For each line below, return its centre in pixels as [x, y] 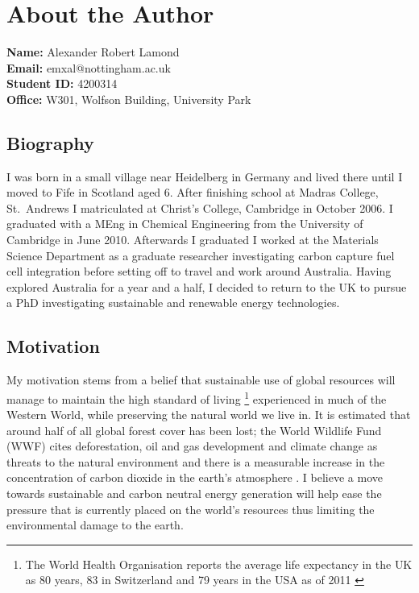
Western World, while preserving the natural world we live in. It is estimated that [209, 415]
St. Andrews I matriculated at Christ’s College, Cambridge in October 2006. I [200, 207]
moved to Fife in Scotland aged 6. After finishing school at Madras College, [193, 192]
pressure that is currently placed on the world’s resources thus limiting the [191, 509]
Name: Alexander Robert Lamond [93, 52]
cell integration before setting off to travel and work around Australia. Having [199, 271]
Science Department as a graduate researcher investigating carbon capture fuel [201, 255]
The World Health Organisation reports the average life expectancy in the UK [219, 564]
